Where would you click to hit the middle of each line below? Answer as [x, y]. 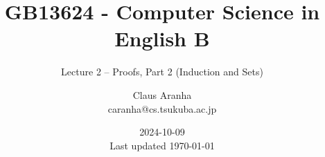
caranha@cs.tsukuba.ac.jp [162, 108]
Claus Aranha [162, 94]
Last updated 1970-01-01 [162, 145]
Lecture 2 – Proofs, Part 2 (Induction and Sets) [162, 72]
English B [162, 38]
